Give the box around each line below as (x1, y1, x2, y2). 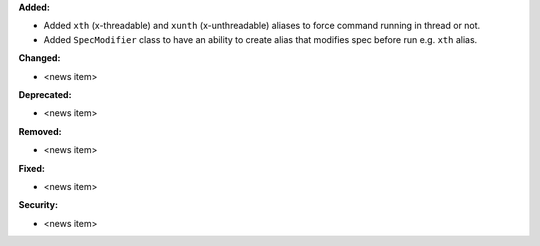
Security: (18, 199, 59, 211)
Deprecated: (18, 88, 72, 100)
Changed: (18, 52, 61, 64)
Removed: (18, 125, 62, 137)
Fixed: (18, 162, 45, 174)
